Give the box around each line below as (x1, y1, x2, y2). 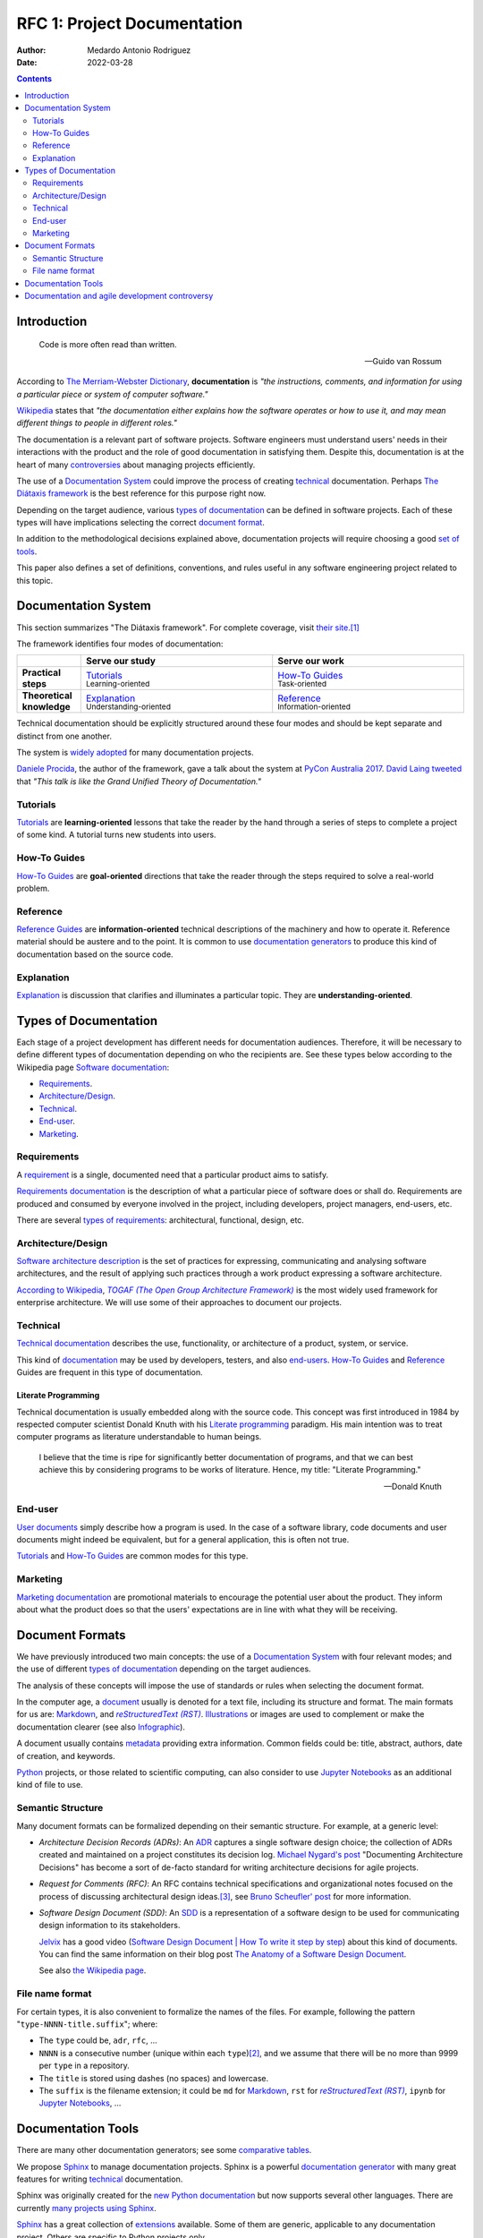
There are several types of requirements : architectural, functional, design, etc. (16, 1214, 304, 1226)
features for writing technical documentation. (16, 2174, 183, 2184)
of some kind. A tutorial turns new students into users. (16, 829, 216, 841)
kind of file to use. (16, 1780, 84, 1790)
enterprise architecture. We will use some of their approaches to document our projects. (16, 1297, 343, 1308)
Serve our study (85, 654, 157, 667)
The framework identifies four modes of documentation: (16, 638, 224, 649)
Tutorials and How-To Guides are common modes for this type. (16, 1550, 249, 1561)
